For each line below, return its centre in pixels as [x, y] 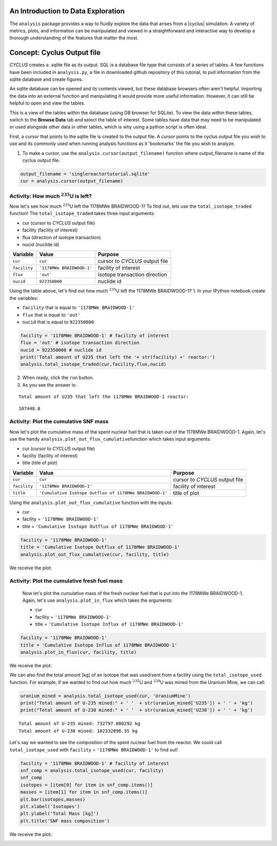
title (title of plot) [40, 463]
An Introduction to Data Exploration [67, 11]
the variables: [24, 298]
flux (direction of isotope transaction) [62, 237]
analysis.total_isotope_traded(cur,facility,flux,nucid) [93, 364]
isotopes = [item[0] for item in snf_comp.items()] [87, 785]
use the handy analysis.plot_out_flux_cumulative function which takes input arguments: [110, 439]
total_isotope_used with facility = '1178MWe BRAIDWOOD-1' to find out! [94, 750]
